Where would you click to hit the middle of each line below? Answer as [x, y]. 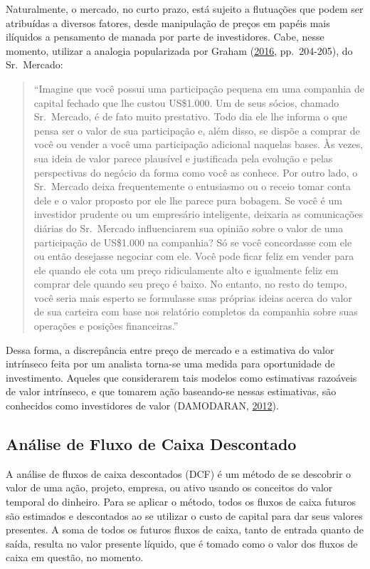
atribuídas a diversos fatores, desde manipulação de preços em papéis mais [168, 22]
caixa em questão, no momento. [75, 557]
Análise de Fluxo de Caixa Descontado [151, 444]
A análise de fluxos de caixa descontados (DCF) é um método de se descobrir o [179, 473]
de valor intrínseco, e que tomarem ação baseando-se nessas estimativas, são [171, 391]
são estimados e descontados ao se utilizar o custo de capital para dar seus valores [184, 515]
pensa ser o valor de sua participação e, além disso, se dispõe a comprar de [197, 130]
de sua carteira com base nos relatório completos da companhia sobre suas [196, 312]
